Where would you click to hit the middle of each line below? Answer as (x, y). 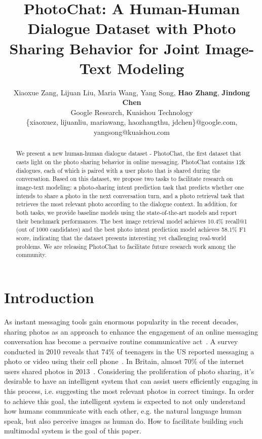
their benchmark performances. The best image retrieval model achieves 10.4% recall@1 (132, 221)
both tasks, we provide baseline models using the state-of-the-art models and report (126, 213)
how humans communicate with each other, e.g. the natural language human (123, 411)
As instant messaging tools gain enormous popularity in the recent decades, (121, 321)
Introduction (49, 297)
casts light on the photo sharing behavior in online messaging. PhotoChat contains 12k (130, 162)
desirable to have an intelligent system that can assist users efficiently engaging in (131, 381)
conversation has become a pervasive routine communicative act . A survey (121, 341)
